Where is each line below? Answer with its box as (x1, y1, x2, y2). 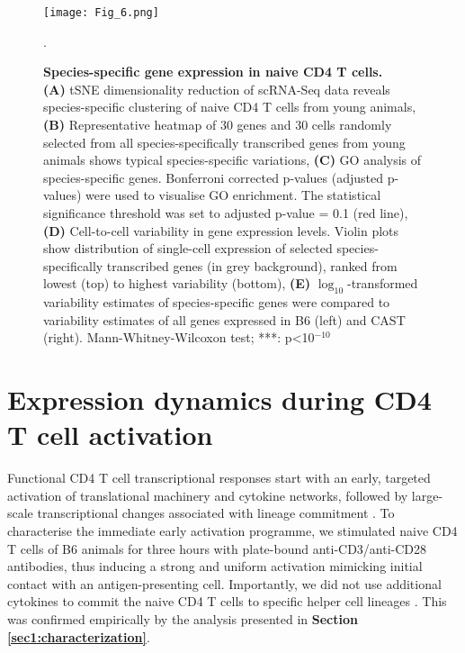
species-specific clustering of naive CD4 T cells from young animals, (43, 97, 416, 116)
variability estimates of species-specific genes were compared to (43, 293, 390, 312)
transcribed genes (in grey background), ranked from (106, 256, 398, 275)
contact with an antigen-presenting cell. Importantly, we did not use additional (7, 574, 442, 593)
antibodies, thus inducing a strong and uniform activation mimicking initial (7, 557, 423, 576)
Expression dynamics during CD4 (7, 381, 432, 418)
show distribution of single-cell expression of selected (43, 239, 333, 258)
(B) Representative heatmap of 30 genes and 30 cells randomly (43, 115, 392, 134)
